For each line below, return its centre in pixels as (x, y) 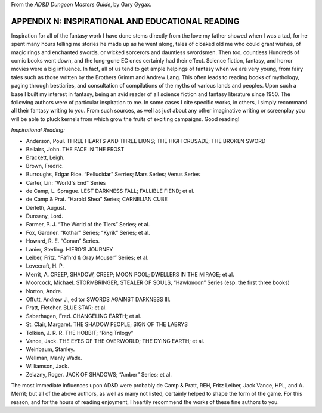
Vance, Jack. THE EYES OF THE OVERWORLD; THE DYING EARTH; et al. (115, 341)
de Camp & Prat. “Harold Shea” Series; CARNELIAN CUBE (97, 199)
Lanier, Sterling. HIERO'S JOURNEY (69, 249)
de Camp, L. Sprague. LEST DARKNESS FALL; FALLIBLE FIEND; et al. (110, 191)
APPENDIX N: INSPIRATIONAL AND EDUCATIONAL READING (125, 21)
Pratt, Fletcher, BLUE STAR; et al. (66, 308)
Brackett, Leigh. (45, 157)
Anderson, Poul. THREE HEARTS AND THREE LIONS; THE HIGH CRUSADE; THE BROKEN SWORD (146, 141)
